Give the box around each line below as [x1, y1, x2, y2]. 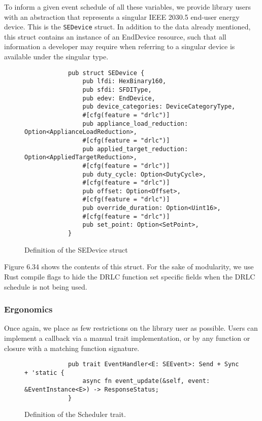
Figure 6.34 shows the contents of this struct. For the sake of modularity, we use [4, 261, 254, 272]
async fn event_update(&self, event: [82, 377, 210, 385]
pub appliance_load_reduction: [82, 120, 188, 127]
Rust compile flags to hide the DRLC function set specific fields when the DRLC [4, 271, 255, 282]
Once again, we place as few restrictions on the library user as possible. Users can [4, 323, 258, 333]
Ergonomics [4, 303, 53, 315]
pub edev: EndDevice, [82, 94, 155, 102]
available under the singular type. [4, 51, 109, 62]
